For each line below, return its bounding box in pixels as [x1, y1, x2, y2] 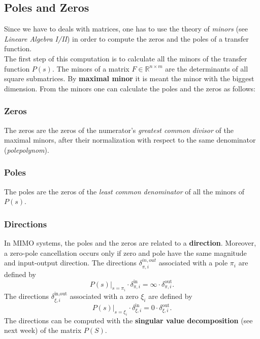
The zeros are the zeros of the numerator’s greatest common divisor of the [4, 124, 234, 135]
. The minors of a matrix [52, 63, 129, 74]
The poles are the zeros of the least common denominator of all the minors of [4, 186, 245, 196]
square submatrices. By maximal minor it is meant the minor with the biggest [4, 73, 254, 84]
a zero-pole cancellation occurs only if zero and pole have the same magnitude [4, 247, 247, 258]
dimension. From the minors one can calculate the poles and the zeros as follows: [4, 83, 256, 93]
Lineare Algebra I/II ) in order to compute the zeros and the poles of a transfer [4, 33, 249, 44]
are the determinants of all [165, 63, 248, 74]
